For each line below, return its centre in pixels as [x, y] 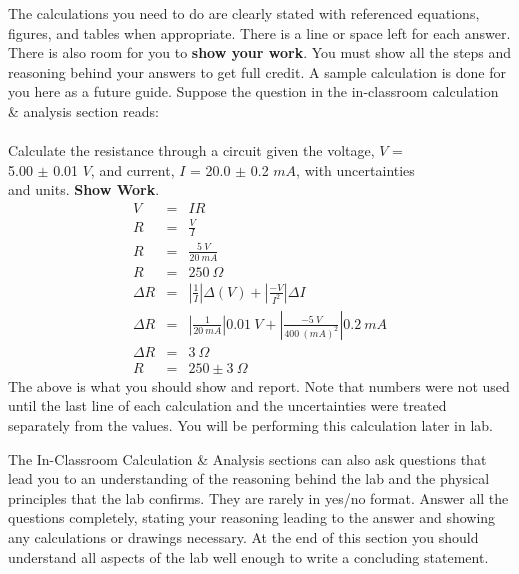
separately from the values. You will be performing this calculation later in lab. [251, 425]
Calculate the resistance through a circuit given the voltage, [191, 150]
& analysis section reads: [83, 110]
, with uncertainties [355, 169]
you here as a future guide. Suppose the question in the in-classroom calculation [253, 91]
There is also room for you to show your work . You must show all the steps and [260, 52]
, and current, [132, 169]
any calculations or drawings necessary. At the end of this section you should [243, 537]
